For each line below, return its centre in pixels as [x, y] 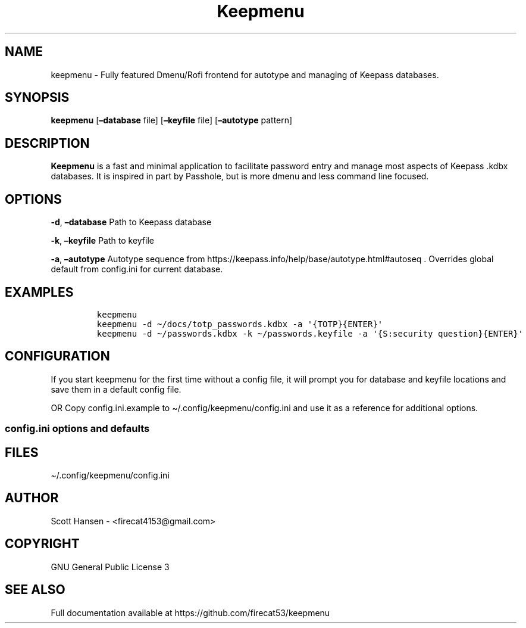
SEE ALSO [35, 590]
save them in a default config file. [116, 389]
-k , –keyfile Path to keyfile [102, 241]
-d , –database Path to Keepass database [131, 222]
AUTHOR [32, 498]
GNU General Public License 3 [110, 567]
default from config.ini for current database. [137, 269]
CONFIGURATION [57, 356]
